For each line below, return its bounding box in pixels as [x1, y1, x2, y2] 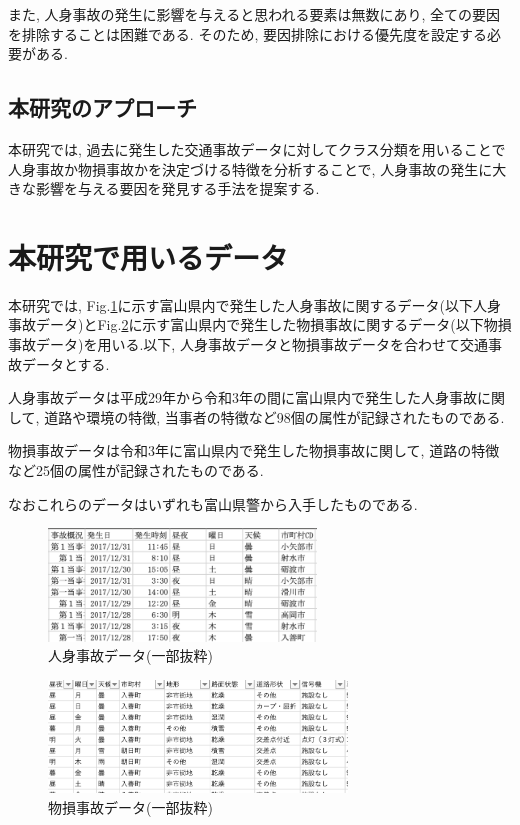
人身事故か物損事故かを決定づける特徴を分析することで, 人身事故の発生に [8, 158, 493, 179]
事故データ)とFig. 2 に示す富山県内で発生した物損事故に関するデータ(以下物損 [8, 314, 512, 335]
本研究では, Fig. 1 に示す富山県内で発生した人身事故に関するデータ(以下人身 [8, 294, 501, 315]
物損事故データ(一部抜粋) [48, 796, 213, 817]
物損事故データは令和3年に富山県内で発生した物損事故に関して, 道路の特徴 [8, 440, 500, 461]
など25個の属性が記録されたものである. [8, 460, 264, 481]
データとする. [21, 353, 110, 374]
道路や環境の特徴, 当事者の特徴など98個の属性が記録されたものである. [44, 406, 505, 427]
